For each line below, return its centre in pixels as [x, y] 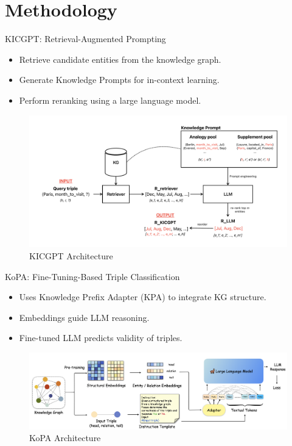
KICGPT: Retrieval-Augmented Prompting [85, 39]
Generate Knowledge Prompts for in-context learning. [119, 80]
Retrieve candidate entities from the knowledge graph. [120, 59]
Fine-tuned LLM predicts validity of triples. [101, 338]
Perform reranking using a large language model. [110, 100]
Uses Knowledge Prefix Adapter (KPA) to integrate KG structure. [143, 297]
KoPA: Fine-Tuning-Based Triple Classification [92, 276]
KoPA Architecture [65, 438]
